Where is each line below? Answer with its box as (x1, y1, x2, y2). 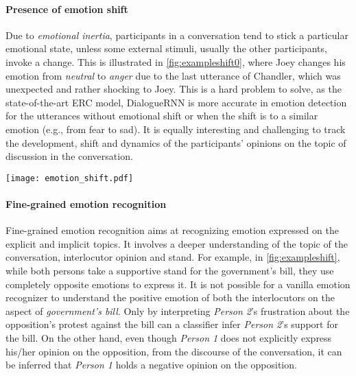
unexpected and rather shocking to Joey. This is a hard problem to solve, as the (5, 82, 342, 96)
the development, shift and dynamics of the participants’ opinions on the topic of (5, 135, 346, 150)
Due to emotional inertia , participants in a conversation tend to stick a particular (5, 27, 348, 42)
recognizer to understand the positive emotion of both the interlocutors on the (5, 290, 335, 305)
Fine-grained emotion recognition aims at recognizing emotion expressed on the (5, 223, 339, 237)
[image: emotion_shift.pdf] (5, 173, 134, 183)
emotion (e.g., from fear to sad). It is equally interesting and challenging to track (5, 121, 346, 136)
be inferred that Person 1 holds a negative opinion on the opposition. (5, 357, 297, 372)
